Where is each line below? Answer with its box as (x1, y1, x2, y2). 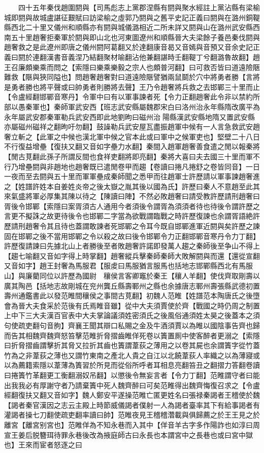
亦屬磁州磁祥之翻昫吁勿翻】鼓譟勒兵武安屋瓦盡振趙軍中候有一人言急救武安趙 (4, 121, 260, 132)
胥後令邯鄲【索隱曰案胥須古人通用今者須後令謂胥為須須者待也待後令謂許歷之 (4, 200, 260, 211)
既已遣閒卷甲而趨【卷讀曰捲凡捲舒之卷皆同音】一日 (89, 161, 260, 171)
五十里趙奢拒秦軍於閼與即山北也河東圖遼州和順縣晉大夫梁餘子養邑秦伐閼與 (11, 31, 260, 42)
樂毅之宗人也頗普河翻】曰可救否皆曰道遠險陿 (110, 61, 260, 72)
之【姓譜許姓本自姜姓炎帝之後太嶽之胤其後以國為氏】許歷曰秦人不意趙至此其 (4, 181, 260, 191)
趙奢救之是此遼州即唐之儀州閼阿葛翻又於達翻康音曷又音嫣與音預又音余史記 (4, 42, 253, 52)
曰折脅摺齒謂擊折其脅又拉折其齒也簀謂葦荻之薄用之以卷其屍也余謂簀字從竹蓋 (4, 340, 260, 351)
